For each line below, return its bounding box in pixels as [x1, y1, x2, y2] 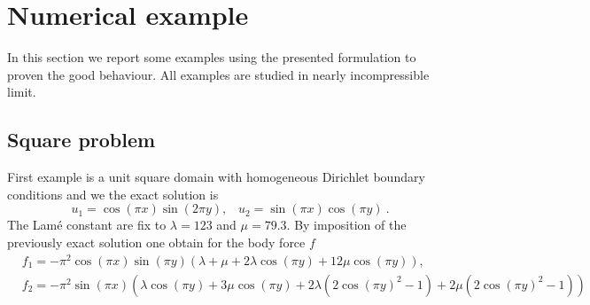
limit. [7, 82, 36, 101]
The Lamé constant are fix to [7, 215, 167, 234]
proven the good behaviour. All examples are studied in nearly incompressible [7, 65, 430, 83]
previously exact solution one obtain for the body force [7, 232, 306, 251]
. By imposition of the [286, 215, 407, 234]
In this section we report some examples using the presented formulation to [7, 48, 416, 66]
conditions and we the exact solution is [7, 184, 219, 203]
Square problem [7, 126, 156, 153]
